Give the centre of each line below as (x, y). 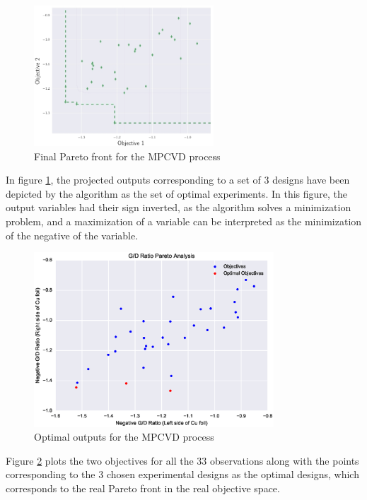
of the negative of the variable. (72, 235)
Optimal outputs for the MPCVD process (124, 437)
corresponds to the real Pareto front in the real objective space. (143, 488)
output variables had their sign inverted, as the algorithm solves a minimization (179, 207)
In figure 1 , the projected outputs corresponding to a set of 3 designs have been (178, 180)
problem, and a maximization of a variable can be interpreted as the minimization (184, 221)
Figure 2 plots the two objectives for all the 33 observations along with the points (182, 460)
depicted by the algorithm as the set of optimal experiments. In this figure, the (177, 193)
